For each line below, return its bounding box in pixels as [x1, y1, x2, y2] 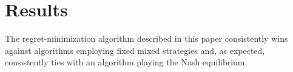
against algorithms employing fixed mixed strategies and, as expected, [5, 44, 265, 56]
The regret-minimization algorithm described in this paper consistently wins [5, 32, 288, 45]
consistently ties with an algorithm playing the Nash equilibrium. [5, 56, 248, 68]
